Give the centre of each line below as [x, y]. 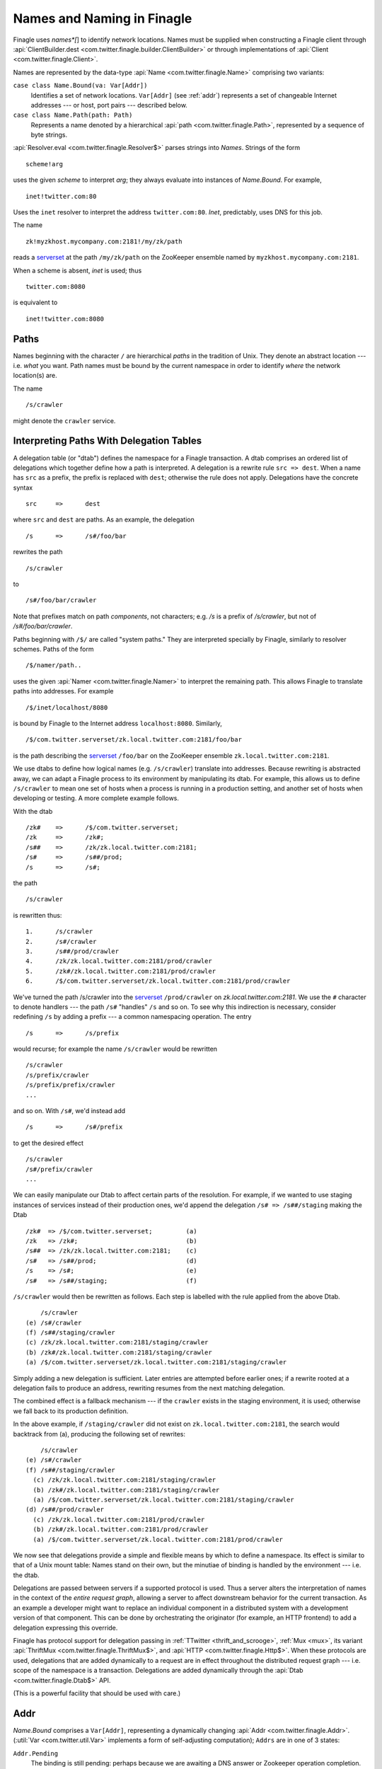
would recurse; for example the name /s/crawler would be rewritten [115, 1049]
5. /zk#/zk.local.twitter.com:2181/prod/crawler [121, 971]
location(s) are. [35, 376]
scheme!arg [45, 164]
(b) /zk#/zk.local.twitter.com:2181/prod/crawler [121, 1529]
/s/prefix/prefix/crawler [71, 1085]
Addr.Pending [36, 1753]
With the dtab [33, 811]
